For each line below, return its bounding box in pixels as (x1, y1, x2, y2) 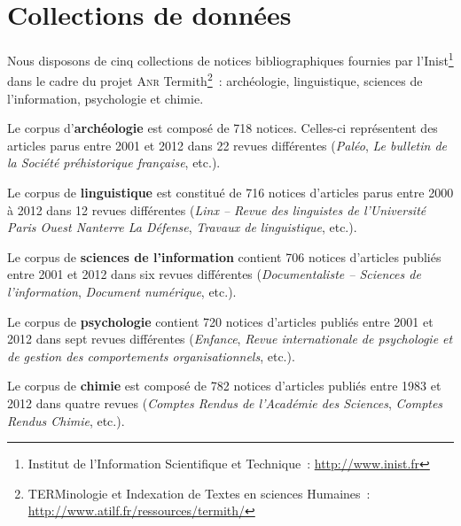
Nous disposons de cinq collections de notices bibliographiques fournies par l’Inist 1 (7, 49, 454, 69)
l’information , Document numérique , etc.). (7, 282, 237, 300)
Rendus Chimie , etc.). (7, 411, 125, 429)
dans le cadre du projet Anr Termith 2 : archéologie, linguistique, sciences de (7, 69, 423, 90)
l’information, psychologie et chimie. (7, 89, 204, 107)
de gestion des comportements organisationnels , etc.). (7, 346, 295, 365)
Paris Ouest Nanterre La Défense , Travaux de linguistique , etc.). (7, 218, 357, 236)
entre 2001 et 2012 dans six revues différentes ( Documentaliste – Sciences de (7, 265, 421, 283)
